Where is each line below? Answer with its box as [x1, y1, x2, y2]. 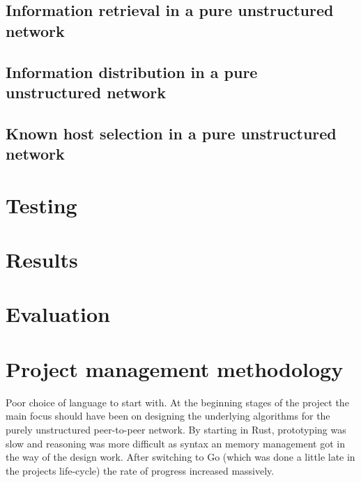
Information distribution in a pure [6, 61, 258, 82]
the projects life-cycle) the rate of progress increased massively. [6, 463, 275, 477]
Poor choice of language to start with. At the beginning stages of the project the [6, 394, 349, 409]
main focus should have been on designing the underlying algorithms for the [6, 408, 330, 423]
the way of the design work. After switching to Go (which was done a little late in [6, 450, 355, 464]
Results [6, 245, 78, 274]
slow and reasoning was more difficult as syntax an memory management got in [6, 436, 345, 450]
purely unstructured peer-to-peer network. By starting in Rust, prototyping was [6, 422, 346, 436]
